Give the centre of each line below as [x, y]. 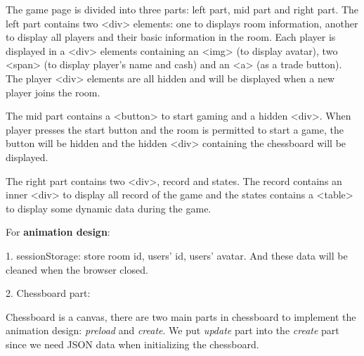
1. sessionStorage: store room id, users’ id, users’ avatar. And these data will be [177, 255]
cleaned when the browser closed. [77, 269]
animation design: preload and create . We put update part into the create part [173, 330]
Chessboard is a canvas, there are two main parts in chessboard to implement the [181, 316]
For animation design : [58, 232]
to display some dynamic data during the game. [109, 208]
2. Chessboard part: [48, 293]
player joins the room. [53, 92]
